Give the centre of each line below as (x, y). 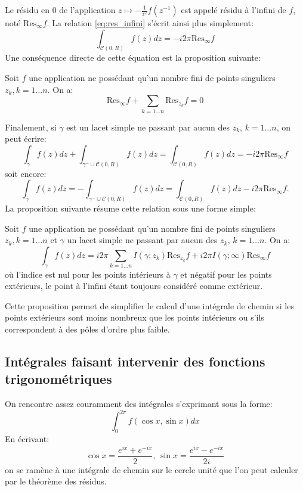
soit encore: (26, 173)
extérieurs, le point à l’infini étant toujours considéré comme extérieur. (134, 286)
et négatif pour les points (226, 274)
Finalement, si (31, 127)
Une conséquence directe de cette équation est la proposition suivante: (133, 58)
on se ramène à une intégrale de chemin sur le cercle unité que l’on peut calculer (151, 469)
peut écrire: (26, 139)
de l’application (87, 10)
